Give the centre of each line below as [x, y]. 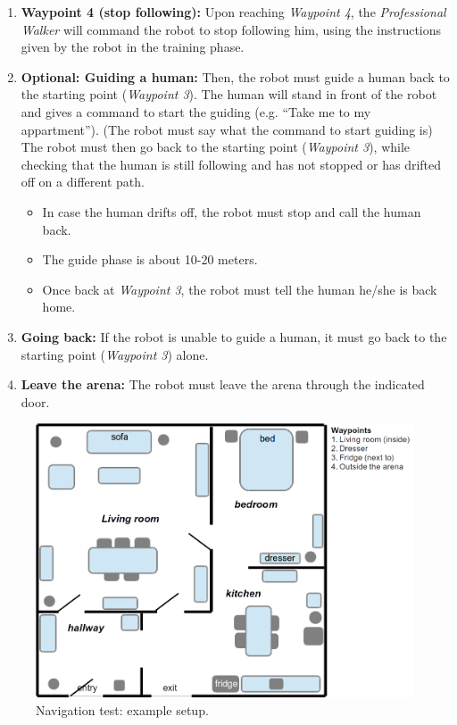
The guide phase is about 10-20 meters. [150, 259]
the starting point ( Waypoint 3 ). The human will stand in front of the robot [229, 94]
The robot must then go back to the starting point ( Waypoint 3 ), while [216, 147]
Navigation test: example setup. [122, 709]
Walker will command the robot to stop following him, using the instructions [231, 29]
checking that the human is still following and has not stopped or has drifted [231, 164]
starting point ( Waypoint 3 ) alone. [115, 354]
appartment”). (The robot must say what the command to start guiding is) [227, 129]
